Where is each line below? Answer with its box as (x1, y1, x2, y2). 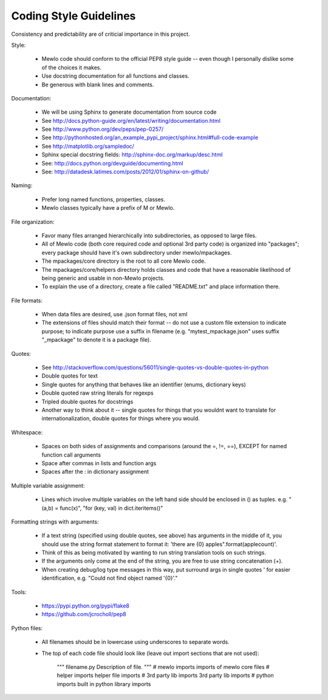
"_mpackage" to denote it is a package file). (41, 336, 151, 344)
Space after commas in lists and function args (41, 459, 157, 466)
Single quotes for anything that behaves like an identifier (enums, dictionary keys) (41, 381, 246, 388)
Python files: (11, 624, 43, 632)
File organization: (11, 218, 55, 225)
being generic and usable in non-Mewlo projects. (41, 274, 165, 282)
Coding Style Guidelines (11, 9, 136, 23)
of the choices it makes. (41, 64, 102, 71)
